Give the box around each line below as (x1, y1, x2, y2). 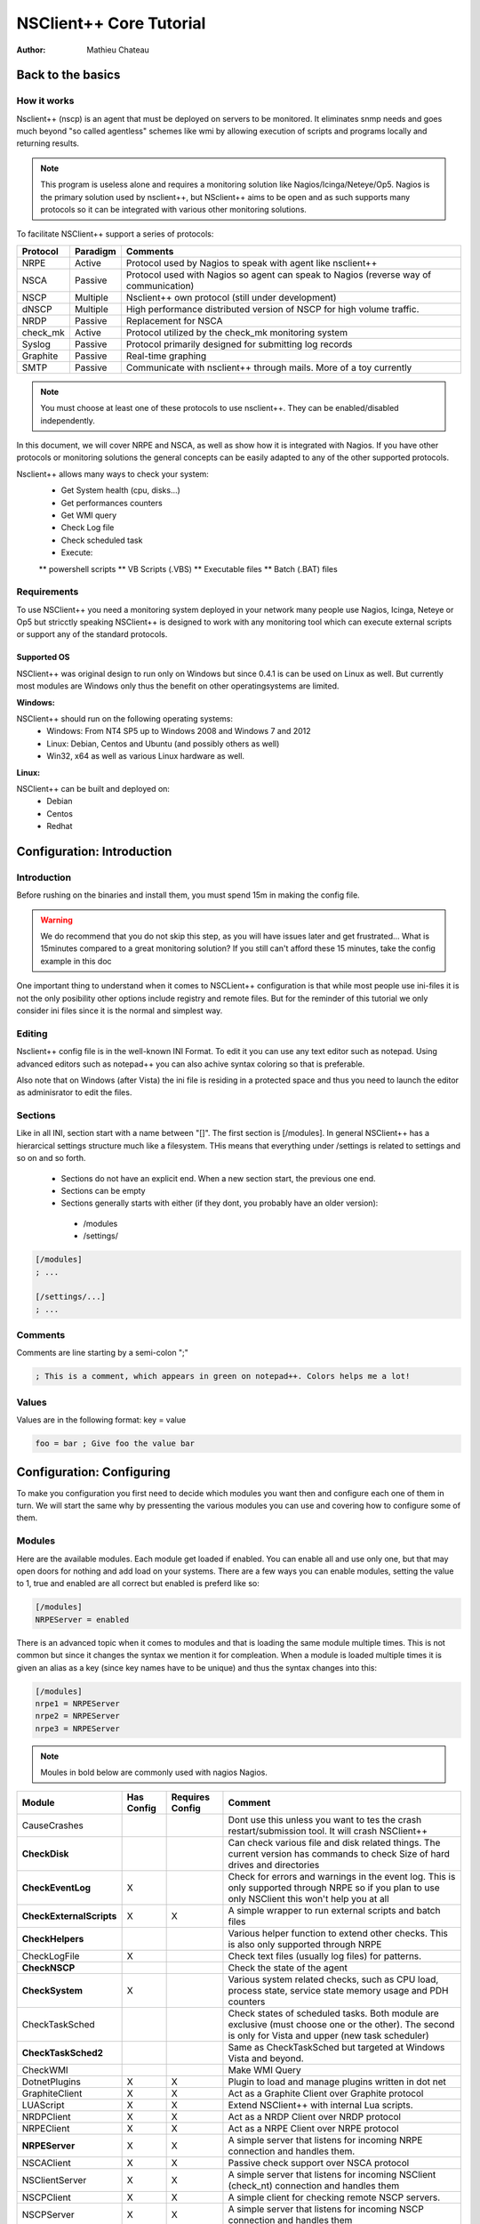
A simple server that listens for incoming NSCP (228, 2203, 424, 2215)
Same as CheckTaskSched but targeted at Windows (228, 2042, 445, 2054)
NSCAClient (21, 2157, 71, 2170)
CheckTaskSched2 (21, 2047, 104, 2059)
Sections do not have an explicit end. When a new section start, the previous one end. (60, 1172, 377, 1183)
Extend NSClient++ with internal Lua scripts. (228, 2099, 413, 2112)
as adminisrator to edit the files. (16, 1087, 132, 1098)
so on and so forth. (16, 1153, 86, 1164)
